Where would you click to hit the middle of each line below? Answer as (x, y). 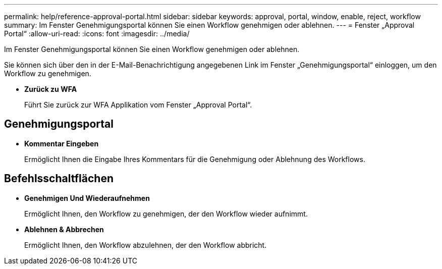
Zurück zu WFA (51, 89)
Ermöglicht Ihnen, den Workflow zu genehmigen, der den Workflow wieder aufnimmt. (166, 213)
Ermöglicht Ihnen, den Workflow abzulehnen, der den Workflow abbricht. (146, 245)
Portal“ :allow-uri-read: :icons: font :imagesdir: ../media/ (97, 34)
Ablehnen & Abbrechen (64, 229)
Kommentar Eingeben (62, 143)
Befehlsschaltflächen (59, 179)
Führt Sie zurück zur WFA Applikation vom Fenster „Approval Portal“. (138, 105)
